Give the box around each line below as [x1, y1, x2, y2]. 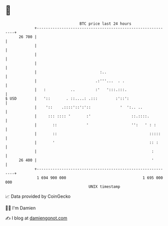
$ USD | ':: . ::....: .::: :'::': [5, 96, 129, 101]
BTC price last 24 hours [79, 21, 132, 26]
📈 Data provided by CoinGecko [5, 193, 71, 199]
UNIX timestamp [88, 184, 121, 189]
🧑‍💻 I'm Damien [5, 205, 36, 211]
